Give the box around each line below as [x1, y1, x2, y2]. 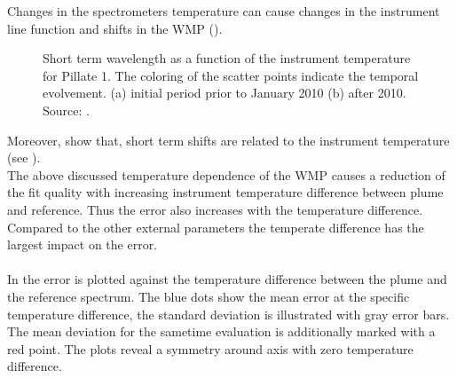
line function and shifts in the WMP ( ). [7, 19, 223, 37]
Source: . [43, 100, 90, 119]
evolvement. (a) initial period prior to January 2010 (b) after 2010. [43, 83, 406, 102]
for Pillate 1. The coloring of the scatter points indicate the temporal [43, 66, 419, 84]
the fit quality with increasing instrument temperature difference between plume [7, 183, 444, 201]
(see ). [7, 148, 41, 167]
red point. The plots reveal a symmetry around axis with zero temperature [7, 339, 414, 358]
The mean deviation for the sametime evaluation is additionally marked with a [7, 322, 436, 341]
